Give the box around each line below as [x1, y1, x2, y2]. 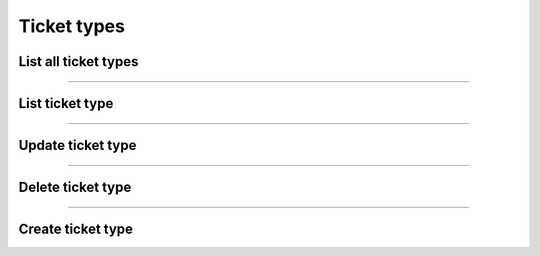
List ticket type [18, 95, 114, 112]
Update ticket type [18, 137, 137, 154]
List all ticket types [18, 53, 139, 70]
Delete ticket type [18, 179, 132, 196]
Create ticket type [18, 221, 134, 238]
